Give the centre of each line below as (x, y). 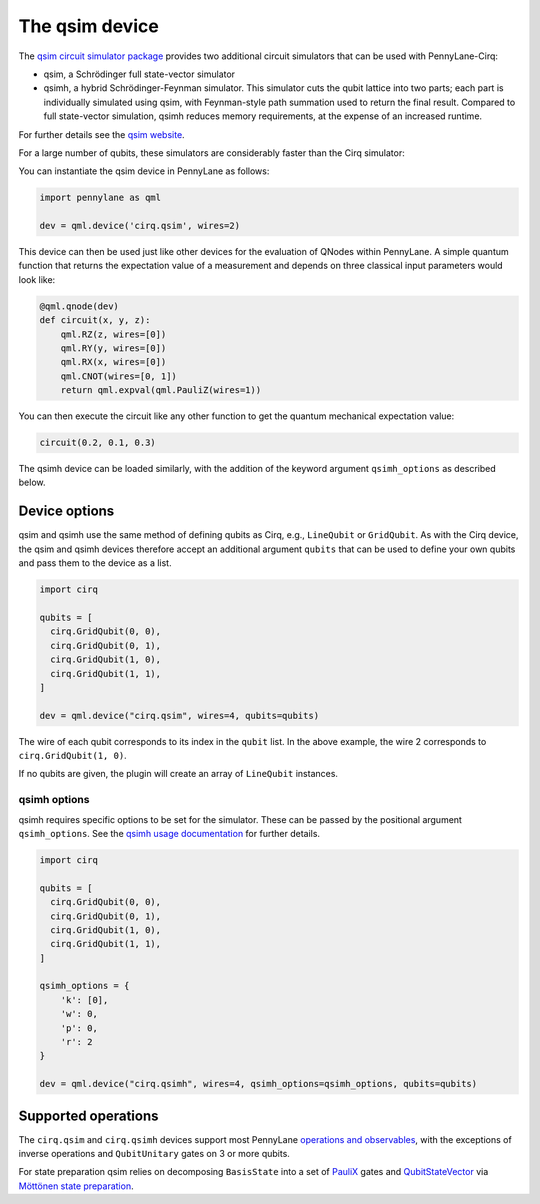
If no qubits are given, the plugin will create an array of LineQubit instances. (178, 774)
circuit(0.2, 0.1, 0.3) (98, 443)
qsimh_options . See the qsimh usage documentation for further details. (169, 833)
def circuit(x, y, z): (95, 320)
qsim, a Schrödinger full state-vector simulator (139, 74)
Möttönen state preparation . (76, 1186)
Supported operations (88, 1115)
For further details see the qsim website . (101, 134)
